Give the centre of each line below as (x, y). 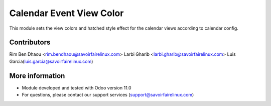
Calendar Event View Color (66, 13)
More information (37, 76)
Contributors (30, 42)
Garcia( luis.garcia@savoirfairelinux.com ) (51, 61)
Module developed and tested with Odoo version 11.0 (77, 87)
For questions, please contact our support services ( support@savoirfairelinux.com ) (108, 95)
